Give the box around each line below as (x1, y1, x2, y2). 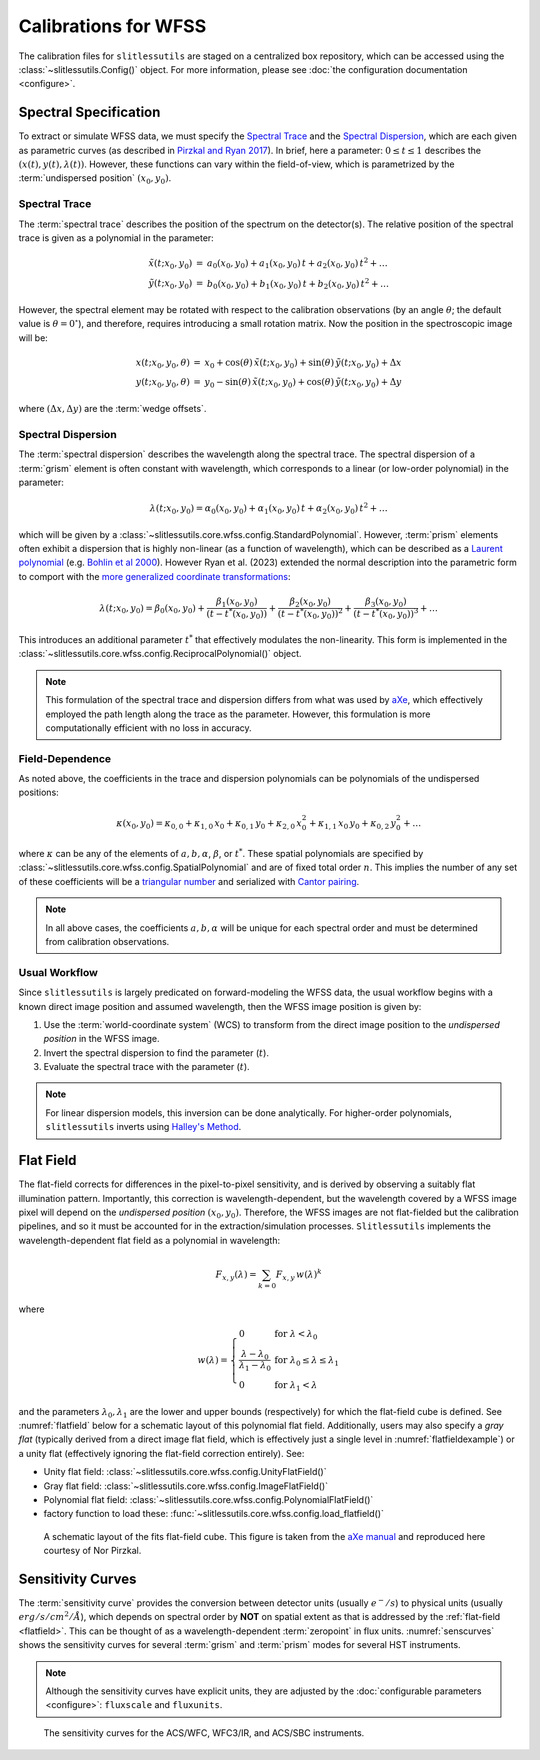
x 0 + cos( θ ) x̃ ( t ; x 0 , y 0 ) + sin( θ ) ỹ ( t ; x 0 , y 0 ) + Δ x (204, 356, 402, 370)
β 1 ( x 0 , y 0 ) (215, 596, 258, 609)
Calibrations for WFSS (18, 15, 207, 37)
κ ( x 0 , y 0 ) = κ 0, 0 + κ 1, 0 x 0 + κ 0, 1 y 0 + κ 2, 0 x (116, 817, 302, 831)
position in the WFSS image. (43, 1033, 160, 1045)
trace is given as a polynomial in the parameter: (18, 231, 214, 244)
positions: (18, 786, 59, 799)
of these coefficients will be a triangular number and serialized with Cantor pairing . (18, 875, 360, 887)
